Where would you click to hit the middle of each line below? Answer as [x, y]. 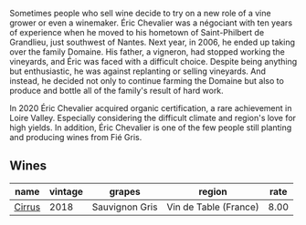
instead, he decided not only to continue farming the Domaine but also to [147, 81]
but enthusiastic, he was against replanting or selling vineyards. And [138, 71]
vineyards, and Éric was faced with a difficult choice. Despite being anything [153, 61]
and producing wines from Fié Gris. [76, 137]
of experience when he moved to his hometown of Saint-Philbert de [137, 32]
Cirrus [27, 207]
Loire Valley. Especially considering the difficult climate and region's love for [153, 118]
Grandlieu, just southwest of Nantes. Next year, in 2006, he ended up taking [152, 42]
